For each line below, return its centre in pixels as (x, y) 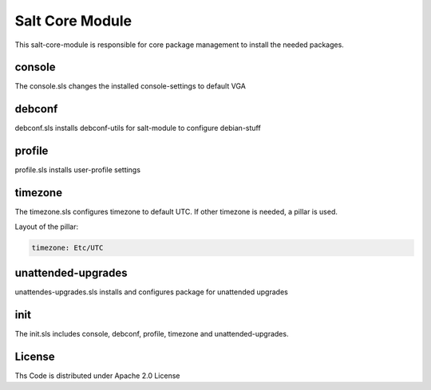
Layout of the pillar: (47, 227)
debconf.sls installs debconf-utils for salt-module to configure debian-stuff (138, 128)
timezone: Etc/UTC (67, 248)
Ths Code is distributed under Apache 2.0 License (97, 376)
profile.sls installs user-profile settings (78, 170)
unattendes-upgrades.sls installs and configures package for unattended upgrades (152, 292)
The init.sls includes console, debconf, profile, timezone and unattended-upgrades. (152, 333)
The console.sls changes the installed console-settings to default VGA (130, 86)
